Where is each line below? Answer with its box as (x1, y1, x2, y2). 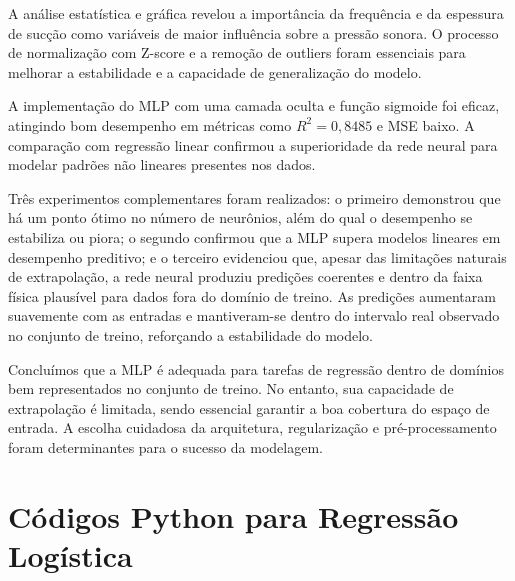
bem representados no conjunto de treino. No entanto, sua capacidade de (8, 378, 454, 399)
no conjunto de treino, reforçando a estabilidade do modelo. (8, 324, 374, 345)
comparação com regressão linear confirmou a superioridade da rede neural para (8, 134, 498, 155)
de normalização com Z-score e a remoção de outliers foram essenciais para (8, 42, 466, 63)
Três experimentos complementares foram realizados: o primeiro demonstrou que (8, 187, 501, 208)
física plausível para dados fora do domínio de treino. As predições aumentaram (8, 285, 496, 306)
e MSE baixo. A (376, 114, 475, 135)
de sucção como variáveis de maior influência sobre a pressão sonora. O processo (8, 22, 499, 43)
